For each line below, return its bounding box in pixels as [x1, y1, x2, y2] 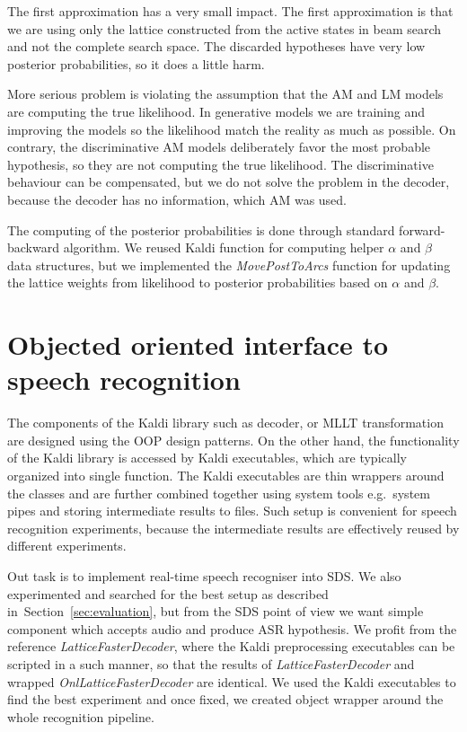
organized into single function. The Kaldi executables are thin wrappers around [7, 466, 445, 484]
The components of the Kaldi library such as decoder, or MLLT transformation [7, 413, 444, 432]
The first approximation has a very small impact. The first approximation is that [7, 2, 454, 20]
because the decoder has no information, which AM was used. [7, 190, 347, 208]
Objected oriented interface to [7, 326, 389, 363]
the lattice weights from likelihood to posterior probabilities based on [7, 273, 388, 292]
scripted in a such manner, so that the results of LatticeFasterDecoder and [7, 654, 415, 673]
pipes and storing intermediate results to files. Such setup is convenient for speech [7, 501, 457, 520]
